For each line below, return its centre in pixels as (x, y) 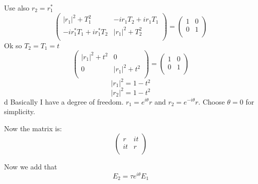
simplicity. (20, 111)
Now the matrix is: (33, 128)
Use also (17, 8)
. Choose (211, 101)
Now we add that (31, 167)
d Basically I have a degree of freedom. (64, 101)
